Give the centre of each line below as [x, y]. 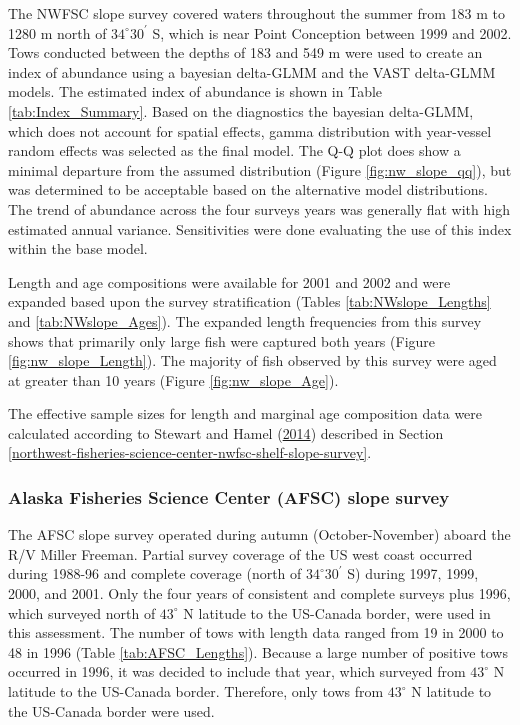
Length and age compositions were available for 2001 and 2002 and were [229, 281]
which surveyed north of [82, 612]
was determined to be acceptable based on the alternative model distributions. [248, 189]
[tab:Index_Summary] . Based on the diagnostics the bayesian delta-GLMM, [241, 110]
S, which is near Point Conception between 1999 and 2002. [332, 32]
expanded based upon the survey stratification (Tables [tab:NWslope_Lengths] [249, 301]
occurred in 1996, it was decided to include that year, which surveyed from [237, 671]
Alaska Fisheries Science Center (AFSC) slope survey [229, 496]
